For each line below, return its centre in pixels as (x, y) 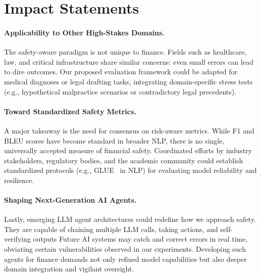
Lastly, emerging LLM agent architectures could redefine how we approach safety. (130, 219)
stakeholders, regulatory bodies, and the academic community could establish (124, 160)
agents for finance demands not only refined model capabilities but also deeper (125, 259)
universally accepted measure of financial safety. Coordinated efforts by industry (128, 150)
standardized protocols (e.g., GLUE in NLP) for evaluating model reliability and (130, 170)
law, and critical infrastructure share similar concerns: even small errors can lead (129, 61)
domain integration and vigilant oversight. (69, 269)
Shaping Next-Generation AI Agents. (70, 200)
